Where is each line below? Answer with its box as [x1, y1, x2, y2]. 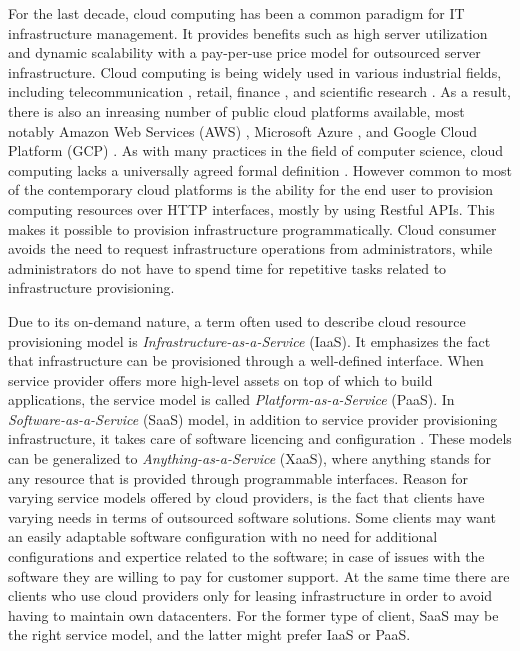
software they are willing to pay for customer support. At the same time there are [8, 565, 510, 586]
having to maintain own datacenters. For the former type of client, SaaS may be [8, 604, 499, 625]
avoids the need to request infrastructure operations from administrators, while [8, 238, 493, 259]
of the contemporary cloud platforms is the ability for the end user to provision [8, 179, 494, 200]
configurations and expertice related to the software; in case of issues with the [8, 546, 485, 567]
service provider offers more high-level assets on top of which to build [8, 369, 433, 390]
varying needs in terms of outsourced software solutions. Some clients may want [8, 506, 496, 527]
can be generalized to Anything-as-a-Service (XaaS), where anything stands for [8, 448, 491, 469]
